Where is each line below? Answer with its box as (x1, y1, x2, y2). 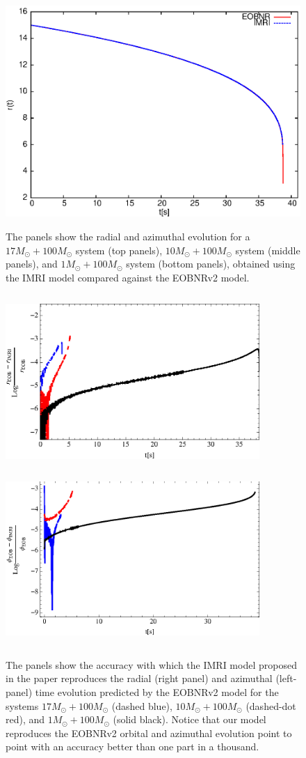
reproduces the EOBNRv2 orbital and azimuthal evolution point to (6, 725, 292, 740)
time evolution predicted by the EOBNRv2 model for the (35, 684, 279, 699)
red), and (6, 712, 45, 727)
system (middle (235, 242, 300, 257)
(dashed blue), (111, 698, 172, 713)
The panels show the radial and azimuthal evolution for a (6, 229, 250, 243)
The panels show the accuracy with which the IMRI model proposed (6, 657, 297, 672)
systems (6, 698, 39, 713)
